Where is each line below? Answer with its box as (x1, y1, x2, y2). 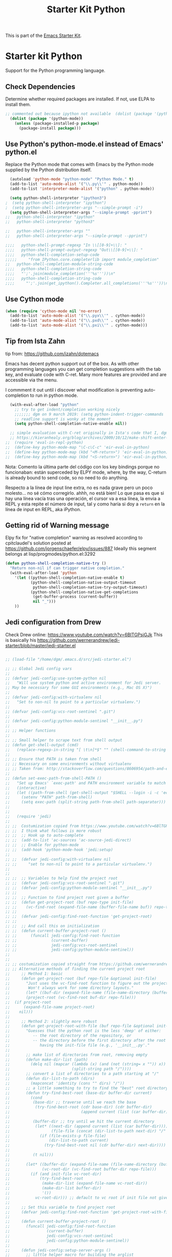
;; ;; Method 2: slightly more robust (5, 1019, 97, 1024)
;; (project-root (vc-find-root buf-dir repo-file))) (5, 995, 137, 1000)
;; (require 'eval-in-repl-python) (5, 440, 83, 445)
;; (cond (5, 1095, 42, 1100)
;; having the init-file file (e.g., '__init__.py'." (5, 1042, 150, 1048)
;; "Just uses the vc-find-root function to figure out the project (5, 981, 168, 986)
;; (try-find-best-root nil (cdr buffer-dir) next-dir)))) (5, 1143, 166, 1148)
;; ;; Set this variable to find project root (5, 1205, 116, 1210)
